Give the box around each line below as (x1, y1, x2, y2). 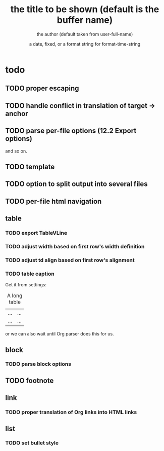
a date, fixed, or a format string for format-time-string (29, 41, 141, 47)
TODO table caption (5, 270, 54, 277)
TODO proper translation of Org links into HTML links (5, 409, 137, 416)
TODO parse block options (5, 361, 72, 368)
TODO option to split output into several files (5, 180, 148, 189)
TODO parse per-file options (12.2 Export (5, 127, 137, 135)
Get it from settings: (5, 282, 47, 288)
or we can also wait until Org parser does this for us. (5, 331, 115, 337)
